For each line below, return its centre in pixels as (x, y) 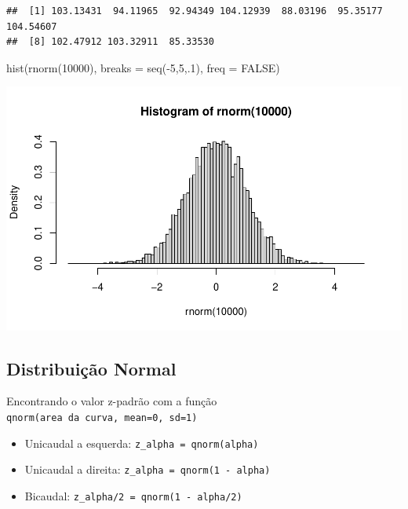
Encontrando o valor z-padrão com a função (112, 401)
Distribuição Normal (91, 368)
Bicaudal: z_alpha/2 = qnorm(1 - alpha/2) (133, 495)
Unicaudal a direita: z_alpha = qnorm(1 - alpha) (148, 469)
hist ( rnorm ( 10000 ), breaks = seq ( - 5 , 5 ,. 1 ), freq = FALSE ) (143, 67)
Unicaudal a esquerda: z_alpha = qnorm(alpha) (142, 443)
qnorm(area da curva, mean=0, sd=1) (102, 417)
